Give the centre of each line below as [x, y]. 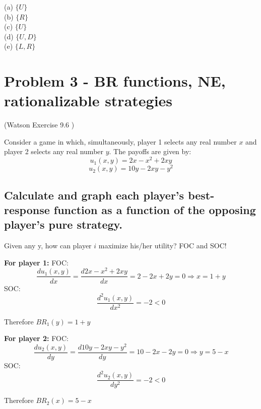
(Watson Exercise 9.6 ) [39, 125]
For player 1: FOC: [36, 262]
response [27, 210]
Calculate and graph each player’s [94, 195]
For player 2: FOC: [36, 338]
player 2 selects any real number [54, 151]
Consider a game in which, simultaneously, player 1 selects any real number [120, 141]
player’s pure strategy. [63, 224]
